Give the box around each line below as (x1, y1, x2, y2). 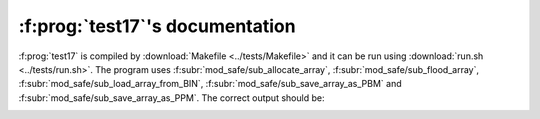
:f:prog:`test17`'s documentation (18, 15, 296, 37)
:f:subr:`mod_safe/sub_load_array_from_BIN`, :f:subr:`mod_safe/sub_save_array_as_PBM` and (18, 78, 402, 90)
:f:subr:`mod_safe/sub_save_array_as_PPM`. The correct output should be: (18, 91, 325, 104)
